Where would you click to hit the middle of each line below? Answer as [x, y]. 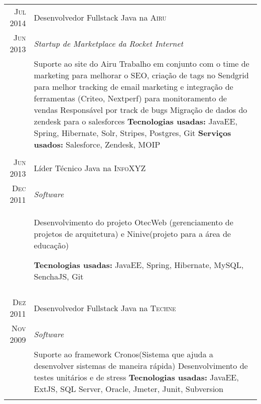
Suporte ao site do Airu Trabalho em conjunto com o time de [142, 63]
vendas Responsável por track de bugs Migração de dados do [141, 110]
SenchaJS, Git [59, 276]
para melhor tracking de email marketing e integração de [134, 87]
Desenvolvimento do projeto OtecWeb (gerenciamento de [134, 222]
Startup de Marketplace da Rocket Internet [108, 43]
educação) [51, 245]
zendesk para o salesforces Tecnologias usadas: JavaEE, [136, 121]
